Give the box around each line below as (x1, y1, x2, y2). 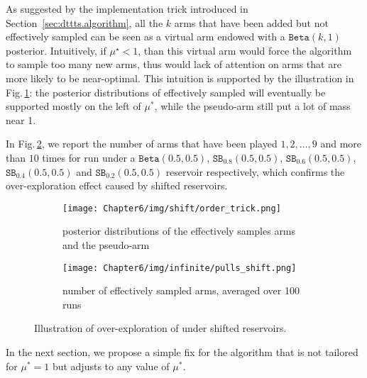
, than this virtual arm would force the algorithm (138, 43, 352, 57)
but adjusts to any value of (52, 358, 170, 373)
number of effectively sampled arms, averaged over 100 (62, 283, 300, 298)
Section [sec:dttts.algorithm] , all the (6, 15, 163, 30)
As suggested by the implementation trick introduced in (6, 1, 248, 16)
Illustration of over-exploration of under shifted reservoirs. (34, 321, 287, 335)
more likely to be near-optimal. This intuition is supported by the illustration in (6, 70, 354, 85)
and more (320, 136, 362, 151)
